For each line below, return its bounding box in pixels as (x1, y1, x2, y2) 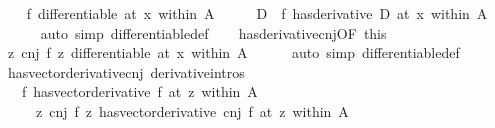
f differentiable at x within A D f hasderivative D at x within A (26, 3, 488, 23)
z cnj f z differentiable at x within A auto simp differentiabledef (7, 42, 460, 63)
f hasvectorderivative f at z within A (21, 81, 258, 102)
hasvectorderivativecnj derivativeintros (7, 61, 245, 82)
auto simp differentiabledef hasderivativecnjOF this (40, 22, 387, 43)
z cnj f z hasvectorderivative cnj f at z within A (35, 100, 349, 121)
